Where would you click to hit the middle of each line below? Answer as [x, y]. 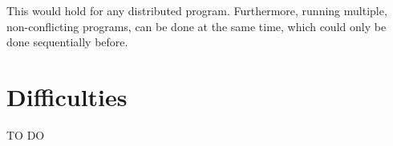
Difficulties [67, 96]
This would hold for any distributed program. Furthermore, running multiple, [197, 10]
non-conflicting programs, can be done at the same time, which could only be [196, 26]
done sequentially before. [67, 42]
